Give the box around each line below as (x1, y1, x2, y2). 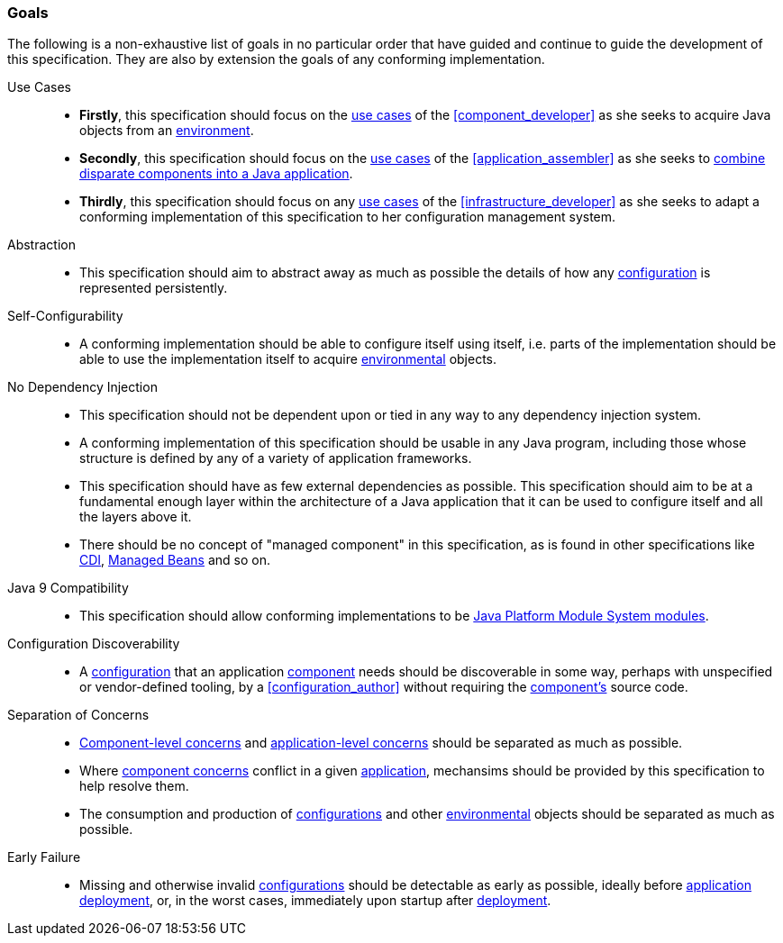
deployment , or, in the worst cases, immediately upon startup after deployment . (79, 893, 551, 909)
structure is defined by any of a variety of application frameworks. (79, 450, 472, 467)
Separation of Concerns (7, 707, 150, 723)
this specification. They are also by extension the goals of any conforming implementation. (7, 51, 545, 68)
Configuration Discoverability (7, 636, 180, 652)
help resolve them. (79, 778, 189, 794)
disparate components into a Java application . (79, 166, 353, 182)
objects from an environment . (79, 122, 254, 139)
